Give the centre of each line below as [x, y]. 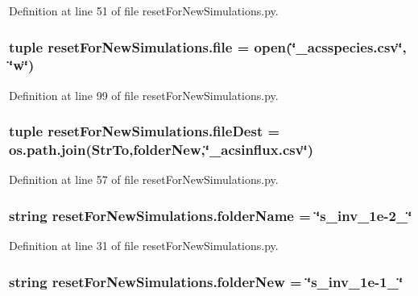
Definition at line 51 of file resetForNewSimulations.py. [144, 10]
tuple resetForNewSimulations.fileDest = [145, 131]
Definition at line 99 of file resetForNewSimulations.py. [144, 95]
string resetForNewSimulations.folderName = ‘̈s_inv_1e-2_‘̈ [211, 215]
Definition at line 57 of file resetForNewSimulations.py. [144, 179]
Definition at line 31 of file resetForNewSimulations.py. [144, 246]
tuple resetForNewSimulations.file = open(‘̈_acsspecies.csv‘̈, [208, 46]
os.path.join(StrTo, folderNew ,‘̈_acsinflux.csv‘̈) [161, 150]
